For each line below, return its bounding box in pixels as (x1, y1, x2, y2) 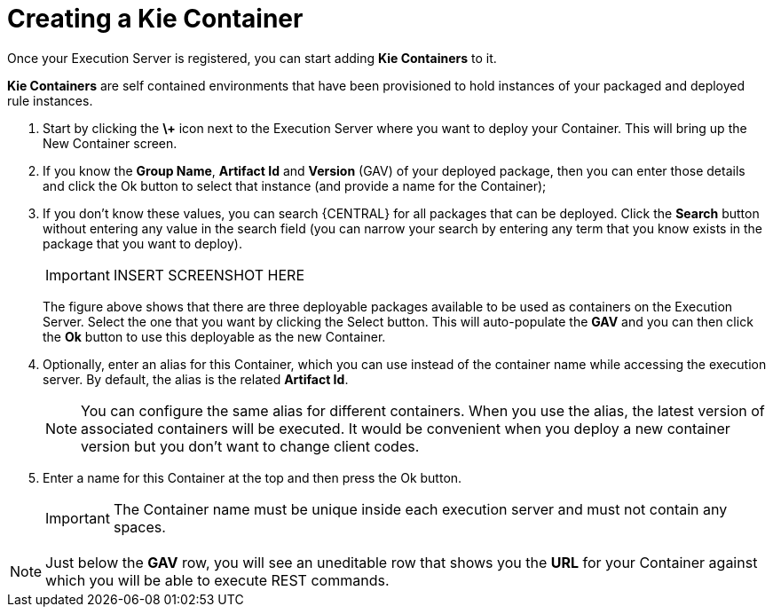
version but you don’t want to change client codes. (81, 437, 420, 455)
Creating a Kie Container (7, 4, 304, 34)
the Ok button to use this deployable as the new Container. (43, 328, 386, 344)
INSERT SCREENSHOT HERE (113, 265, 305, 284)
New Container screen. (43, 135, 177, 151)
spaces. (113, 517, 166, 536)
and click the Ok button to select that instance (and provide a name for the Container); (43, 177, 547, 193)
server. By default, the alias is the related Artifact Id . (43, 371, 349, 387)
